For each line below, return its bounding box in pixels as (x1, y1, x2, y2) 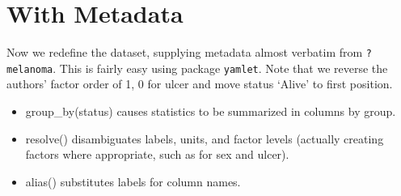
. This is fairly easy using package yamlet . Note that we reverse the (53, 59, 388, 76)
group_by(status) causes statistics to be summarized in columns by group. (25, 103, 396, 120)
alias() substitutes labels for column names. (25, 173, 241, 190)
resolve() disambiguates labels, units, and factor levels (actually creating (25, 130, 384, 147)
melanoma (6, 63, 53, 75)
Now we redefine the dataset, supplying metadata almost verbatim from (6, 44, 363, 61)
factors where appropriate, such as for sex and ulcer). (25, 146, 289, 163)
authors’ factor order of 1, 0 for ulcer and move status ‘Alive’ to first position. (6, 75, 393, 92)
